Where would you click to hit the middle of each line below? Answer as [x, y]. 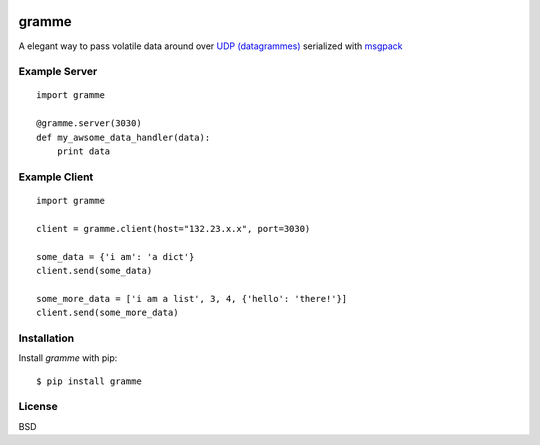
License [38, 407]
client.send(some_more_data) [107, 313]
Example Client [56, 177]
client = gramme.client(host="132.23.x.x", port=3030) [173, 228]
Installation [46, 338]
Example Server [58, 72]
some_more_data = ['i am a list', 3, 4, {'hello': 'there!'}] [192, 298]
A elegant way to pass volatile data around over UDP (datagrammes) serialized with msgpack [211, 46]
